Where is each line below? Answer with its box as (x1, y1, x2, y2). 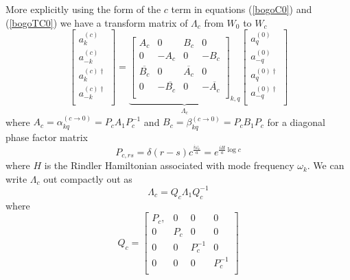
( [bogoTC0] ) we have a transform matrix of (5, 15, 188, 29)
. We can (307, 158, 345, 173)
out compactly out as (43, 171, 132, 186)
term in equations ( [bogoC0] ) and (171, 2, 312, 16)
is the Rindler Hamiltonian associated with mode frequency (44, 158, 294, 173)
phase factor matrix (5, 130, 88, 144)
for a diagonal (267, 114, 325, 129)
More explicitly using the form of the (5, 2, 161, 16)
